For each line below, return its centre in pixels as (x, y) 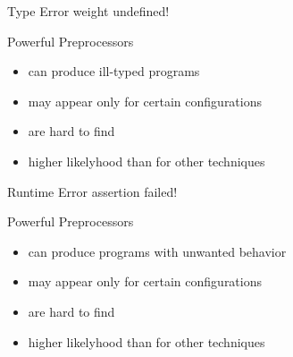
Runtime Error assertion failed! (92, 191)
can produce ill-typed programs (114, 71)
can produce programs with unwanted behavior (157, 251)
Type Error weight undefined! (88, 11)
